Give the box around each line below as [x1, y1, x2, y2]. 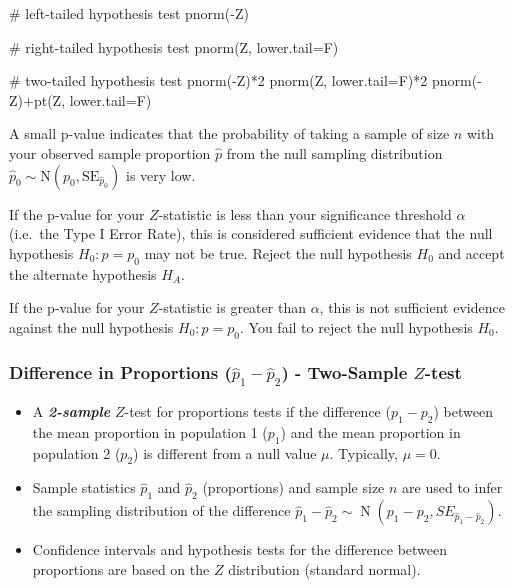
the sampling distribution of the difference [32, 500, 291, 521]
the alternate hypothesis [9, 263, 157, 284]
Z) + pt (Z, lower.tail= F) [9, 89, 152, 110]
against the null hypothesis [9, 316, 174, 337]
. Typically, [329, 442, 398, 463]
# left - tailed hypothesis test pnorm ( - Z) [9, 3, 249, 23]
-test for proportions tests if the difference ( [124, 401, 391, 422]
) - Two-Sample [281, 360, 408, 385]
